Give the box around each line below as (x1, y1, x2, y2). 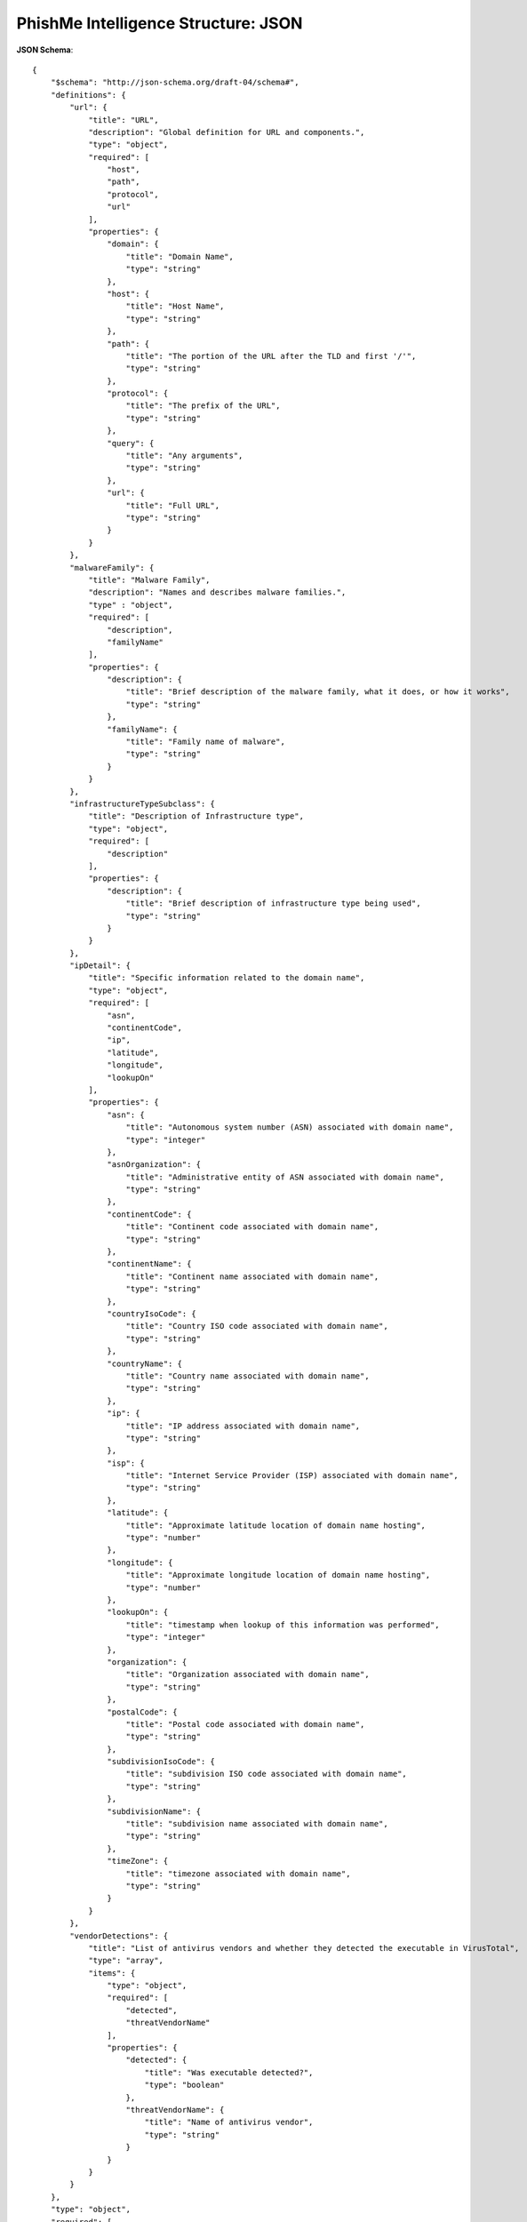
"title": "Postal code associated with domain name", (125, 1719, 365, 1729)
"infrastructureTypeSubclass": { (69, 798, 215, 809)
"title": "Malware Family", (88, 574, 211, 585)
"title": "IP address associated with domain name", (125, 1420, 361, 1431)
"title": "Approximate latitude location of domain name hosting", (125, 1520, 427, 1531)
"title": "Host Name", (125, 301, 225, 311)
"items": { (88, 1968, 136, 1978)
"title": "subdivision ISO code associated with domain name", (125, 1769, 408, 1779)
